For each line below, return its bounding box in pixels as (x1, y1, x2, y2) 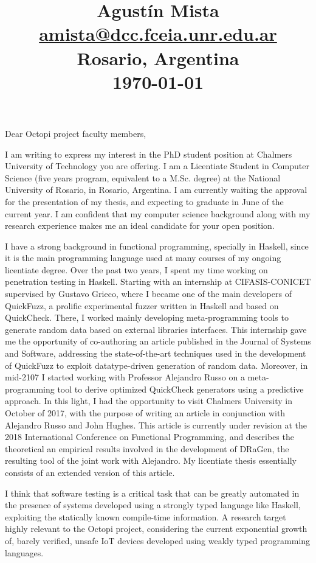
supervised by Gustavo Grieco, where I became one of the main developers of (5, 287, 292, 300)
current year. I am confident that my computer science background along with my (5, 207, 311, 220)
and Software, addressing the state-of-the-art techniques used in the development (5, 347, 306, 360)
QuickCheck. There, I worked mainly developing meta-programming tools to (5, 311, 289, 324)
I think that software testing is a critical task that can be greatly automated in (5, 486, 300, 499)
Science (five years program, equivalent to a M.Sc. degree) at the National (5, 171, 281, 184)
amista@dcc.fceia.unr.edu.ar (39, 21, 277, 46)
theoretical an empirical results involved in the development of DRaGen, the (5, 442, 289, 455)
